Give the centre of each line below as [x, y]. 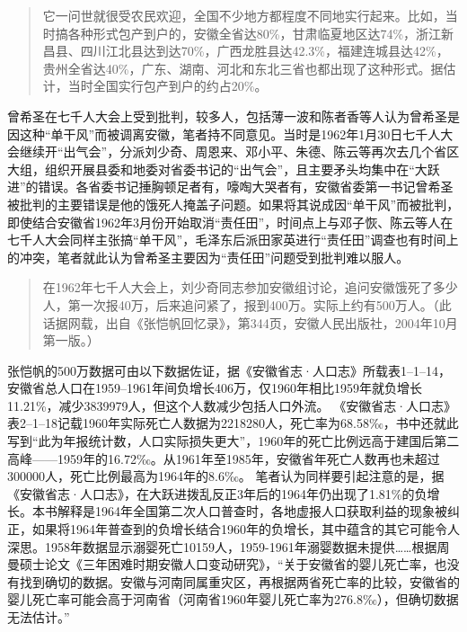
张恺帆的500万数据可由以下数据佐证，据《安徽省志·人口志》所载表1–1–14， [229, 370]
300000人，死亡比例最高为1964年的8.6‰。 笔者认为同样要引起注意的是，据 [226, 476]
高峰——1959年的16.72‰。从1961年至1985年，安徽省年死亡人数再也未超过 [224, 458]
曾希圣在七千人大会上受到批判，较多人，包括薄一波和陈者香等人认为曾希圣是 [233, 116]
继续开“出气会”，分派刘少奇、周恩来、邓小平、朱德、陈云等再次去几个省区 [239, 151]
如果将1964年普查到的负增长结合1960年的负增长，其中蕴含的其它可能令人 [246, 529]
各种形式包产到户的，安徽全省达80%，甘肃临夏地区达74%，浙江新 [261, 33]
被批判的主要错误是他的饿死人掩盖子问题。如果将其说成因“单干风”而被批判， [233, 204]
